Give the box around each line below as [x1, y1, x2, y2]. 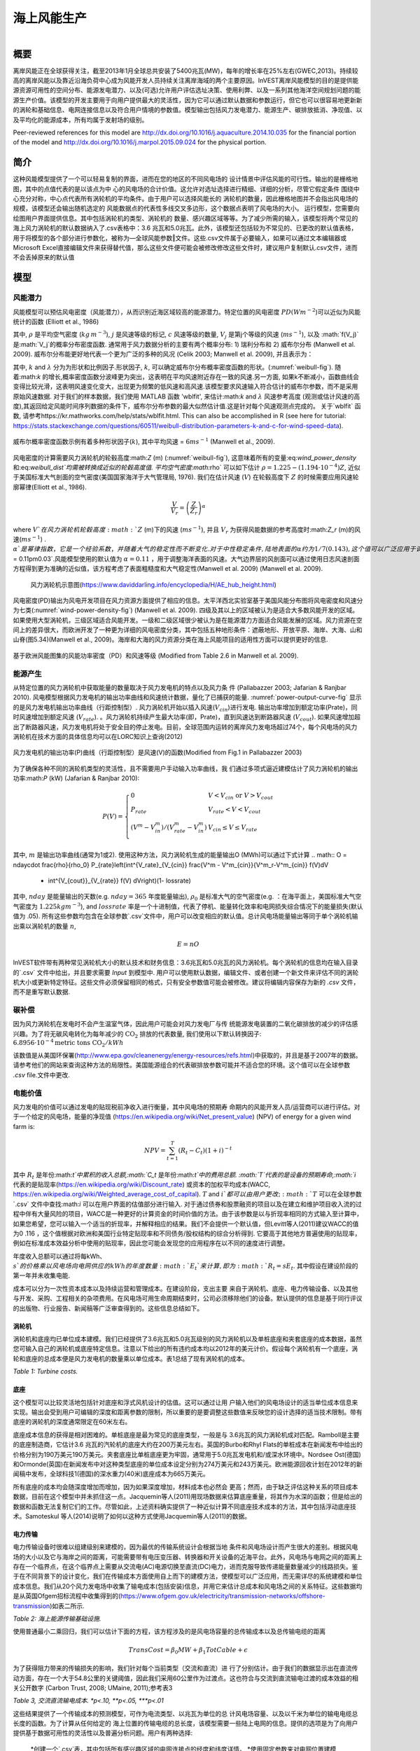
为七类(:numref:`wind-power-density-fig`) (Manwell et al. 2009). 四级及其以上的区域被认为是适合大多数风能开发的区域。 [13, 606, 359, 614]
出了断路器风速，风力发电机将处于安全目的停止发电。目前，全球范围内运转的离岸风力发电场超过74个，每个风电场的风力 [13, 722, 358, 731]
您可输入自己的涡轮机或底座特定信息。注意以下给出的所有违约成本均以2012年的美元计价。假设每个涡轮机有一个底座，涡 [13, 1345, 358, 1353]
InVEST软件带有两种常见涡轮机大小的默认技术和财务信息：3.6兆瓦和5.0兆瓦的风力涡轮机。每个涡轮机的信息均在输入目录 [13, 958, 358, 967]
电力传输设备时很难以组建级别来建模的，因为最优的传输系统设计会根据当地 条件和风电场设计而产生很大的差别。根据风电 [13, 1543, 358, 1551]
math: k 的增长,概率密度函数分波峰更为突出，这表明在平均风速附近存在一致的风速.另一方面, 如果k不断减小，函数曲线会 [21, 372, 360, 381]
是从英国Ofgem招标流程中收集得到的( [13, 1592, 121, 1600]
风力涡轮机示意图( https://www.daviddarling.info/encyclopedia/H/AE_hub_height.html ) [30, 580, 276, 588]
